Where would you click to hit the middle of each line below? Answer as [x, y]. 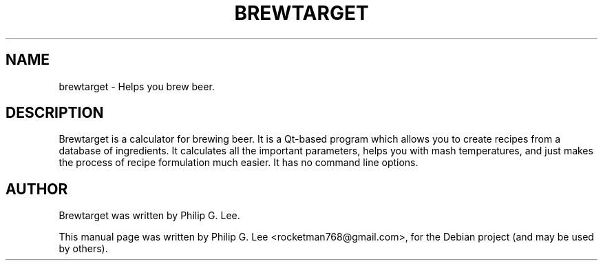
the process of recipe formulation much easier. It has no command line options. [239, 163]
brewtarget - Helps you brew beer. [137, 86]
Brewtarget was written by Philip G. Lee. [149, 216]
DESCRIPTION [55, 113]
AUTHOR [37, 189]
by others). [83, 249]
